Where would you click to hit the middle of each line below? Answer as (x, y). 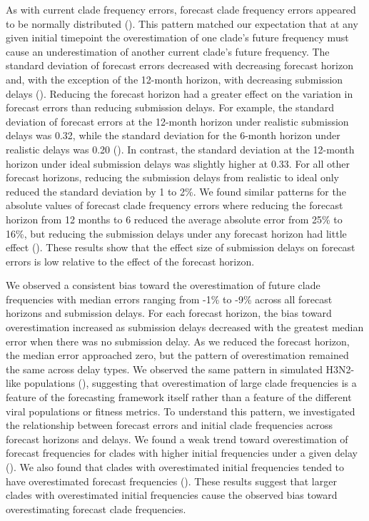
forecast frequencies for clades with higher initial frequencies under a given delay (182, 453)
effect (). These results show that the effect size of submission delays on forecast (181, 247)
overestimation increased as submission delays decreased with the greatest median (185, 327)
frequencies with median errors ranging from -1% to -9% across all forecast (169, 299)
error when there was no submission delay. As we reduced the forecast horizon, (178, 341)
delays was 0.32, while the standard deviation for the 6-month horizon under (173, 135)
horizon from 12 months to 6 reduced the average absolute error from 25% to (174, 219)
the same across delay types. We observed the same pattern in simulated (164, 369)
